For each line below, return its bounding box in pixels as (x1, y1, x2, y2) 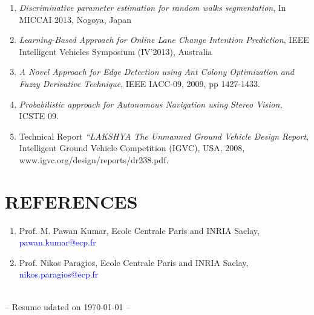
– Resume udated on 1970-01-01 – (5, 300, 131, 313)
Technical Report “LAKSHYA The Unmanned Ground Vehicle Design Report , (19, 129, 309, 142)
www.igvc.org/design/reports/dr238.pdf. (19, 153, 169, 166)
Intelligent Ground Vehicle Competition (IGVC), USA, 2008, (19, 141, 245, 154)
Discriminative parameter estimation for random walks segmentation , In (19, 1, 286, 13)
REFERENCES (5, 189, 138, 213)
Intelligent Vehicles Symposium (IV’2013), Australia (19, 45, 212, 57)
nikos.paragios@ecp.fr (19, 268, 99, 281)
